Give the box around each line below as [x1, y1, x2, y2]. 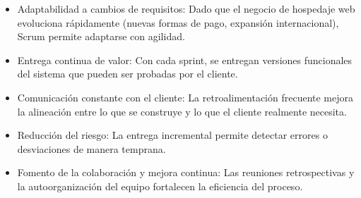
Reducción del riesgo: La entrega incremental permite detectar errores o [17, 128, 328, 142]
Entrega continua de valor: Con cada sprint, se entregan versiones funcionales [17, 52, 353, 67]
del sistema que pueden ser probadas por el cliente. [17, 66, 238, 81]
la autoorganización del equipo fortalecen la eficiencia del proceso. [17, 178, 303, 193]
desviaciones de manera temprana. [17, 141, 166, 156]
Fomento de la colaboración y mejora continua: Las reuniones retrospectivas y [17, 165, 355, 180]
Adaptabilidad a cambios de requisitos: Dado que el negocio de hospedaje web [17, 1, 355, 16]
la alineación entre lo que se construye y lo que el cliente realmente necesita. [17, 104, 347, 118]
